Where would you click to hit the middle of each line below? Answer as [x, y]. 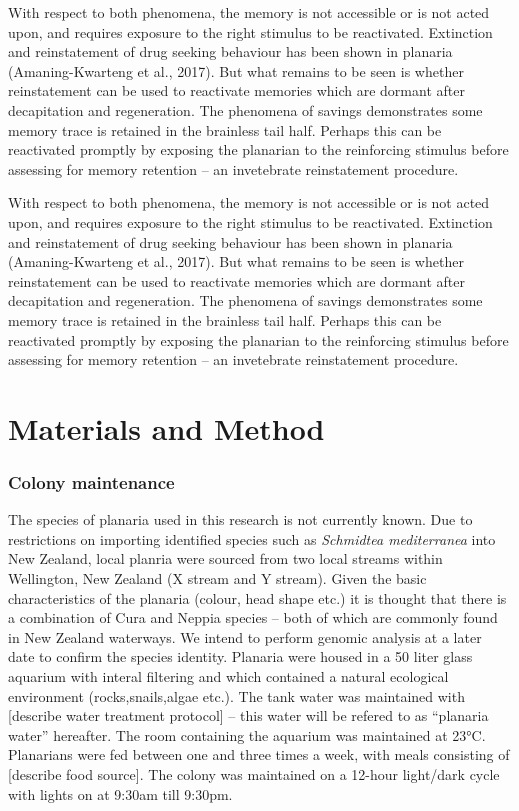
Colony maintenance [91, 481]
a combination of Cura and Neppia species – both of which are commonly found [253, 617]
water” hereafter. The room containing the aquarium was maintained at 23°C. [247, 734]
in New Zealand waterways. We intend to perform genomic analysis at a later [245, 636]
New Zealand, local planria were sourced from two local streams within [225, 558]
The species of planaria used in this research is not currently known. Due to [240, 519]
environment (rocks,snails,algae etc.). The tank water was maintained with [236, 695]
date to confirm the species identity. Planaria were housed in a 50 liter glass [240, 656]
